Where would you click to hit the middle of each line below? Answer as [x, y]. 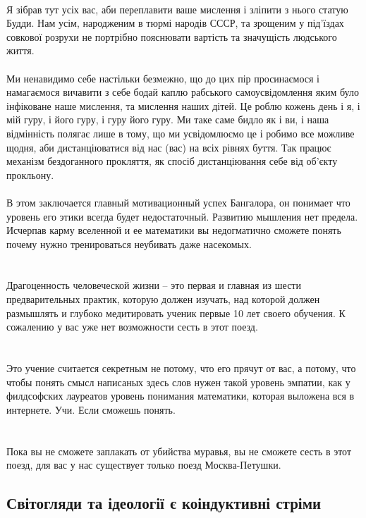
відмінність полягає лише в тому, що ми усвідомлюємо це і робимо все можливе [181, 133]
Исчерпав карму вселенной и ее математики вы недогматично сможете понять [174, 230]
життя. [20, 50]
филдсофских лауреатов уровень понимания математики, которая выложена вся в [181, 396]
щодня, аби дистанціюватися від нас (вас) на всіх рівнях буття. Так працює [169, 147]
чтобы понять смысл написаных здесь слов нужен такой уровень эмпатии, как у [178, 382]
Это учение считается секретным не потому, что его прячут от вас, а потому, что [181, 368]
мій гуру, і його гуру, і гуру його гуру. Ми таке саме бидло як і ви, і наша [168, 119]
